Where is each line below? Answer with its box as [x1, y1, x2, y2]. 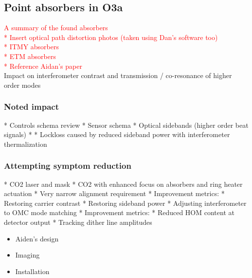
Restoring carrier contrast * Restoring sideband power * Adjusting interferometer [4, 198, 247, 208]
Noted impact [4, 100, 59, 113]
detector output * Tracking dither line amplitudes [4, 217, 152, 227]
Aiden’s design [15, 233, 59, 243]
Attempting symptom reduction [4, 159, 131, 172]
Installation [15, 266, 50, 276]
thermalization [4, 139, 47, 149]
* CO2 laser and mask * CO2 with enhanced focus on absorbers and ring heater [4, 179, 243, 189]
